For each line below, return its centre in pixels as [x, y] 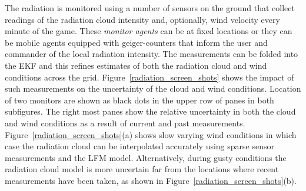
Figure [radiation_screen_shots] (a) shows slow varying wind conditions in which [151, 134]
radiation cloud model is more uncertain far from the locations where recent [142, 169]
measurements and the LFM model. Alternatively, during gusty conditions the [146, 157]
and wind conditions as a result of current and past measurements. [125, 123]
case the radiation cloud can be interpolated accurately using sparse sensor [139, 146]
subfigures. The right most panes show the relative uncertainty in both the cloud [150, 111]
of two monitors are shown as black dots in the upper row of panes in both [139, 100]
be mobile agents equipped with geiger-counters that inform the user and [136, 42]
